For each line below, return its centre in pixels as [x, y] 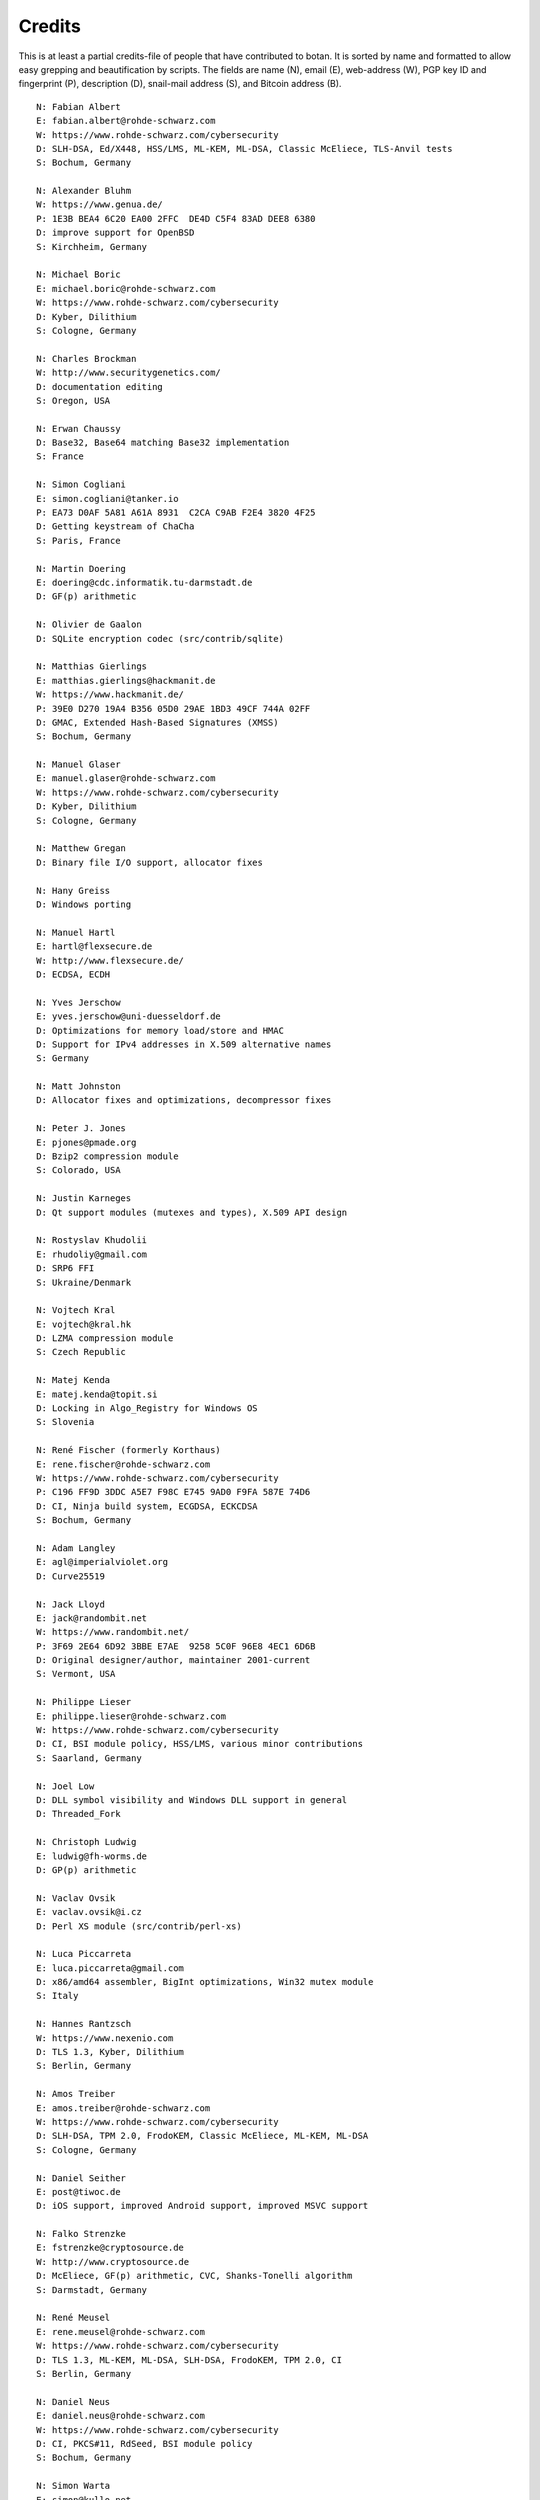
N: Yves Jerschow [78, 1002]
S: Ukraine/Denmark [84, 1282]
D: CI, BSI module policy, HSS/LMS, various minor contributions [200, 1744]
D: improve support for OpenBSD [115, 233]
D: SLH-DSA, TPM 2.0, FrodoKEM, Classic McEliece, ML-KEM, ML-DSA [202, 2136]
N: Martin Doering [81, 568]
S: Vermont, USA [76, 1674]
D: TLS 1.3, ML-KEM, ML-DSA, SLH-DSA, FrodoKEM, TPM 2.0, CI [189, 2359]
